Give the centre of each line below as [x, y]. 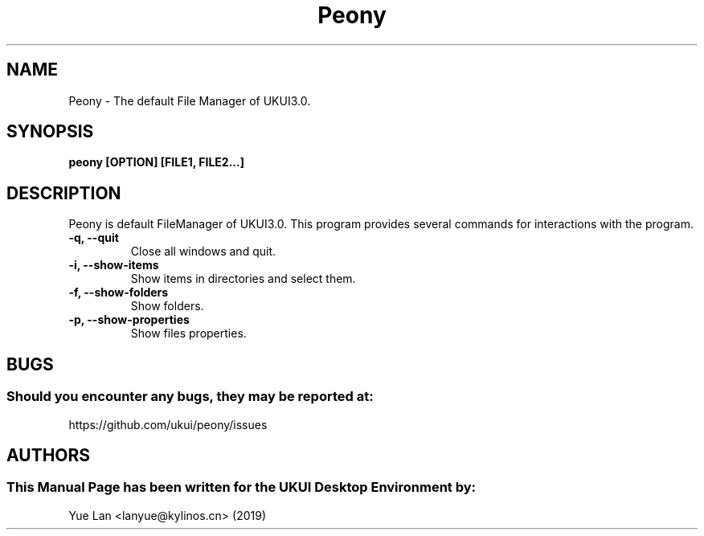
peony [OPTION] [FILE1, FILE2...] [156, 162]
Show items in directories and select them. [243, 279]
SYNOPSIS [50, 132]
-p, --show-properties [129, 320]
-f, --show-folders [119, 293]
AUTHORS [49, 455]
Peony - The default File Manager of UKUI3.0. [190, 100]
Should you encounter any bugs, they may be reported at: [190, 397]
